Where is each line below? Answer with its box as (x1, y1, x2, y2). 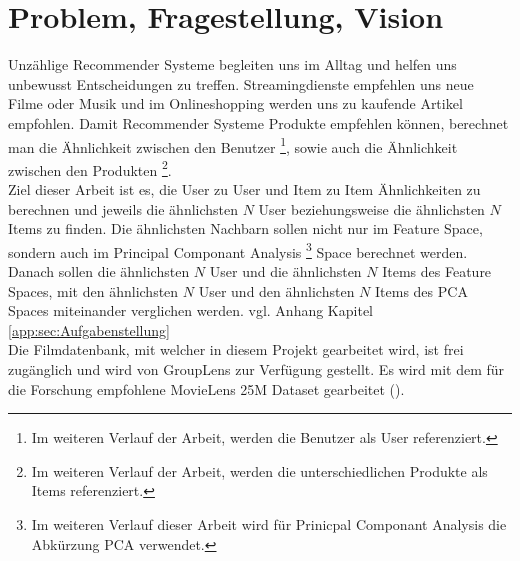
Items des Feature (382, 261, 492, 282)
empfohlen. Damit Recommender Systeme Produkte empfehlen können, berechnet (8, 112, 509, 133)
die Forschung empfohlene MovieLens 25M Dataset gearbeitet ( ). (8, 378, 405, 399)
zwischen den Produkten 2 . (8, 156, 172, 180)
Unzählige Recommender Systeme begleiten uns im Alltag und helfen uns (8, 54, 457, 75)
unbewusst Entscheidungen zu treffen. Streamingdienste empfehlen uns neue (8, 73, 474, 94)
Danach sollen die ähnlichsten (8, 261, 190, 282)
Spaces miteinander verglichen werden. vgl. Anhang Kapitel (8, 300, 373, 321)
